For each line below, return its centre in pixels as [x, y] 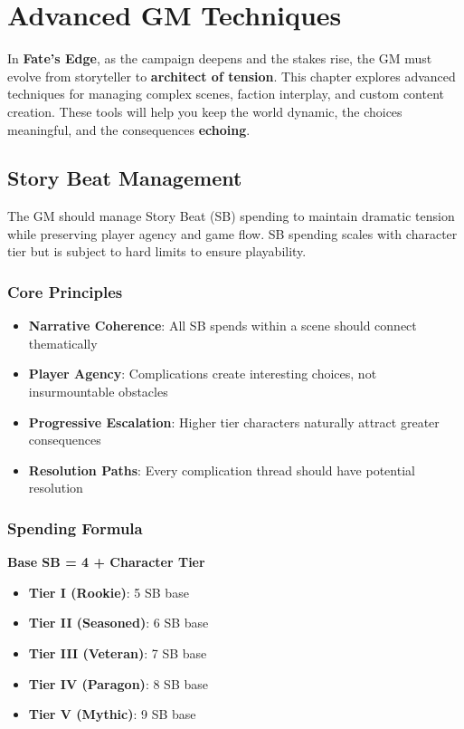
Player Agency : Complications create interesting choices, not [203, 374]
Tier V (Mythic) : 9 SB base [112, 714]
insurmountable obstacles [98, 392]
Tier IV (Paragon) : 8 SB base [118, 683]
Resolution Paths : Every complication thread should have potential [222, 470]
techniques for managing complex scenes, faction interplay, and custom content [226, 94]
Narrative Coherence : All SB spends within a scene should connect [223, 326]
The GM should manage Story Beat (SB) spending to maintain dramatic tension [231, 216]
